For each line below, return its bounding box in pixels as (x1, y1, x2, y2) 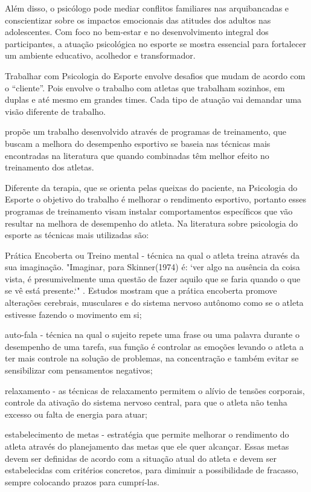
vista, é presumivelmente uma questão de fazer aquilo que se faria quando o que (5, 272, 301, 285)
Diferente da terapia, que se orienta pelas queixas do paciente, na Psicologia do (5, 181, 298, 193)
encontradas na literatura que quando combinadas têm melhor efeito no (5, 149, 269, 161)
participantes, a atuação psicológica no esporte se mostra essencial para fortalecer (5, 37, 306, 50)
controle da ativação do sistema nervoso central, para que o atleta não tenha (5, 396, 287, 409)
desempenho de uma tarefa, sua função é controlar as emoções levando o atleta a (5, 340, 304, 352)
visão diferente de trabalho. (5, 105, 106, 117)
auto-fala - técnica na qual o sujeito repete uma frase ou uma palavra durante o (5, 328, 300, 341)
